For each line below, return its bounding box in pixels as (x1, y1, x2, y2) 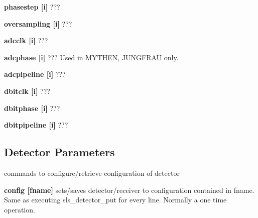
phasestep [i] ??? (4, 2, 60, 12)
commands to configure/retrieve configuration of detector (4, 167, 180, 178)
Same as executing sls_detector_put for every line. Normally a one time (4, 194, 227, 205)
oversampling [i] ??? (4, 18, 72, 29)
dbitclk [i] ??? (4, 85, 50, 96)
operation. (4, 204, 35, 214)
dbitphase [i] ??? (4, 102, 60, 113)
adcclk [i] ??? (4, 35, 48, 46)
